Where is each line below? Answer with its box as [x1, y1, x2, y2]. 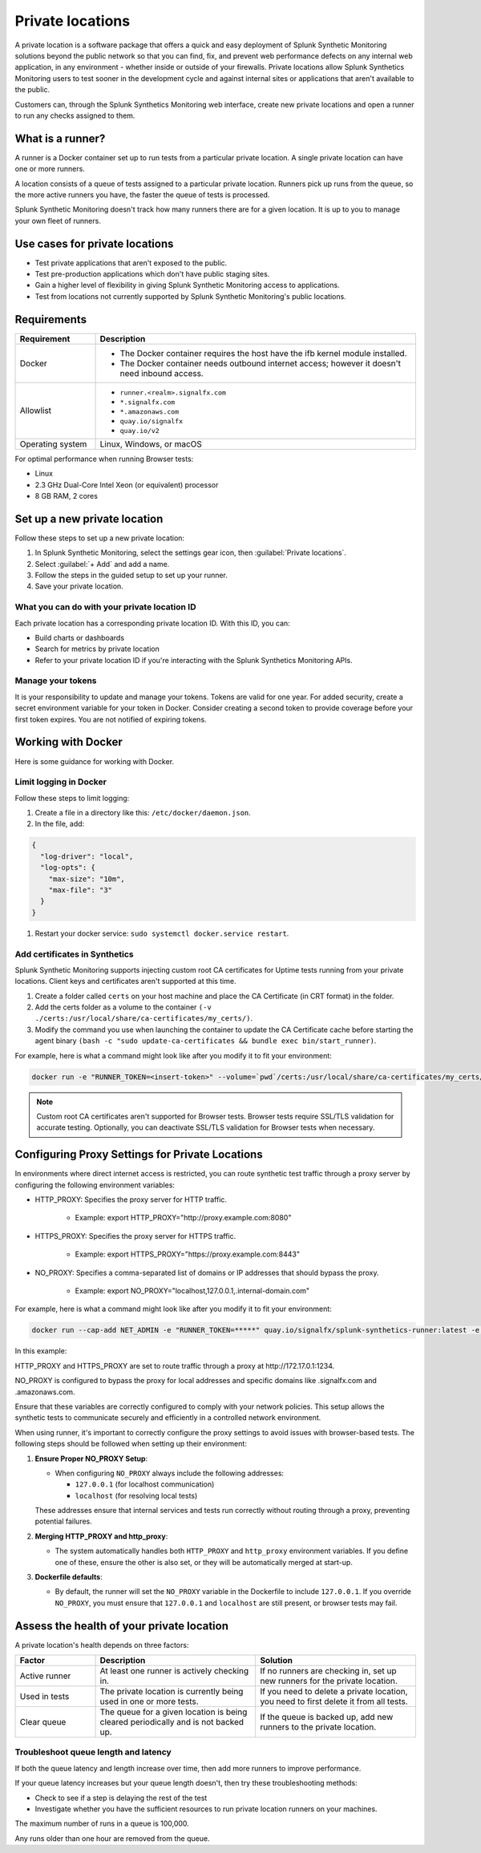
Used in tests [19, 1691, 70, 1702]
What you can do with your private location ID [14, 601, 196, 613]
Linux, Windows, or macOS [99, 438, 202, 449]
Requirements [14, 313, 87, 326]
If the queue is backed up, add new [260, 1712, 394, 1723]
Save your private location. [34, 581, 123, 591]
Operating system [19, 438, 87, 449]
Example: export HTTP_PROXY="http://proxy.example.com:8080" [75, 1213, 292, 1223]
